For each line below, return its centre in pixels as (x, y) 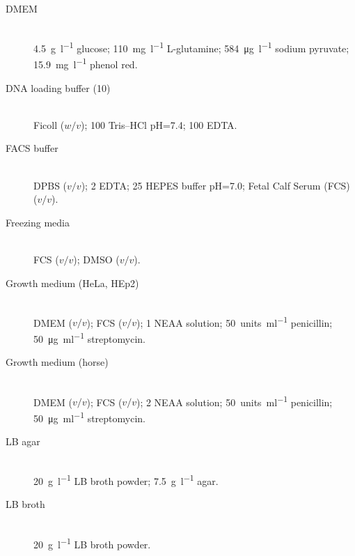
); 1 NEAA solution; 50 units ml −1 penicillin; (234, 321)
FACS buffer (32, 148)
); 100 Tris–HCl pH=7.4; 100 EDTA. (159, 124)
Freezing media (38, 222)
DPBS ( (50, 185)
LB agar (23, 441)
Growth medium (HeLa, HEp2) (72, 283)
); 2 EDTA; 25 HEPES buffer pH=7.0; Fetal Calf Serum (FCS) (215, 185)
